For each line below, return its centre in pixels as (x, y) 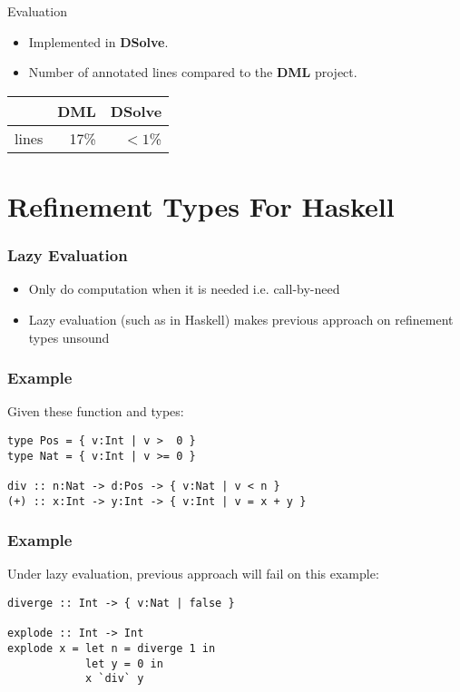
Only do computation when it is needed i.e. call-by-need (184, 289)
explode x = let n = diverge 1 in (112, 649)
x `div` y (114, 679)
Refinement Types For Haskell (201, 205)
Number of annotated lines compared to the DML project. (193, 72)
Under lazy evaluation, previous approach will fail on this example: (193, 574)
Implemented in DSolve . (98, 41)
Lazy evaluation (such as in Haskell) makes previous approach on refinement (241, 319)
